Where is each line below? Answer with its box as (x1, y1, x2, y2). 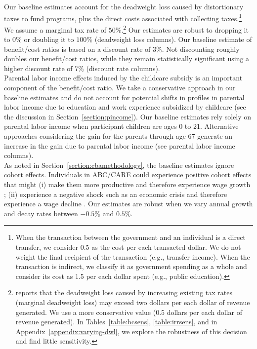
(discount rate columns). (86, 63, 160, 73)
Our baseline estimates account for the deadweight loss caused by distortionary (4, 1, 244, 11)
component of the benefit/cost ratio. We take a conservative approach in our (4, 82, 236, 93)
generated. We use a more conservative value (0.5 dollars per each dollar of (15, 307, 242, 317)
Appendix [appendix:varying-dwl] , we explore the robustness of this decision (15, 326, 247, 336)
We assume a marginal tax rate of (4, 24, 107, 35)
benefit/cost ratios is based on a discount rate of (4, 43, 151, 54)
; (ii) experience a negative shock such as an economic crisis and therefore (4, 189, 227, 199)
